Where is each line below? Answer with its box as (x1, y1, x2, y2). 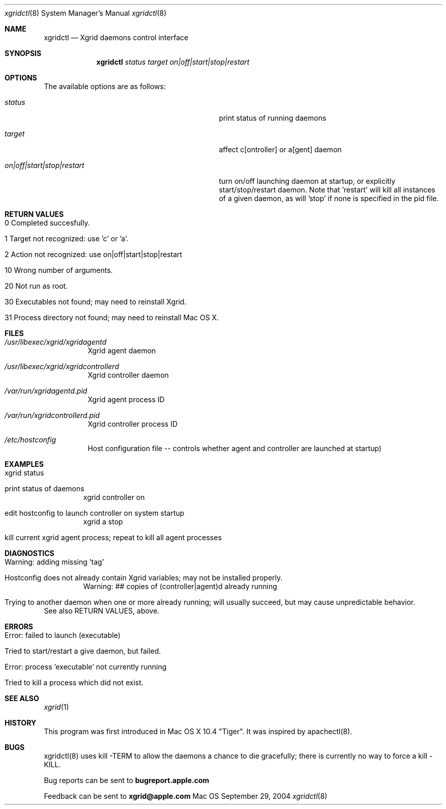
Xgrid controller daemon (87, 371, 169, 379)
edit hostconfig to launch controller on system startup (5, 509, 185, 517)
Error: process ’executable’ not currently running (5, 662, 167, 671)
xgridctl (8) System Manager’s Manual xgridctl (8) (5, 9, 167, 17)
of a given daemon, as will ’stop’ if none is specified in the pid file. (219, 194, 439, 203)
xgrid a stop (83, 517, 123, 526)
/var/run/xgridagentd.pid (5, 386, 87, 395)
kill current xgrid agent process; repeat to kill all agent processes (5, 533, 222, 542)
